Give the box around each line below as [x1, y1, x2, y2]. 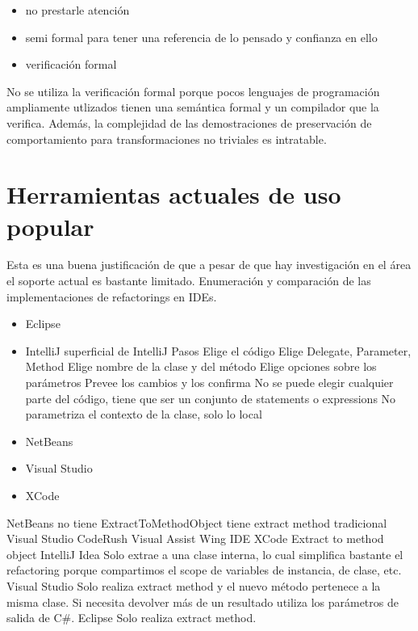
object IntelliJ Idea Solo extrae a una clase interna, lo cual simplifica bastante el [6, 545, 403, 562]
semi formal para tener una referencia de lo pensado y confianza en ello [25, 28, 378, 45]
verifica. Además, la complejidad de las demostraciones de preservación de [6, 114, 372, 131]
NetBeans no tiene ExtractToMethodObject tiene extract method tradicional [6, 514, 387, 531]
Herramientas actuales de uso [6, 178, 341, 211]
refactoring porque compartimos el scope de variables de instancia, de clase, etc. [6, 562, 402, 578]
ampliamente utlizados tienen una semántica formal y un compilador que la [6, 99, 379, 116]
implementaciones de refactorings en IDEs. [6, 288, 217, 305]
